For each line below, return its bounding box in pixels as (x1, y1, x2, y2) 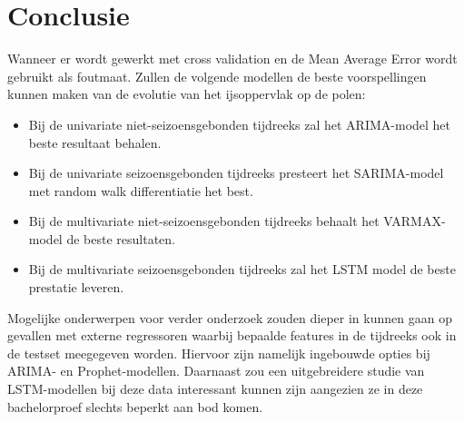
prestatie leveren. (28, 278, 124, 297)
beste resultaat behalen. (28, 132, 162, 152)
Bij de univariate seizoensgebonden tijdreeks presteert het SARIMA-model (28, 163, 444, 182)
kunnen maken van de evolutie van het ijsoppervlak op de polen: (7, 84, 366, 103)
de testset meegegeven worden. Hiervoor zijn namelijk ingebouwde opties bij (7, 343, 430, 362)
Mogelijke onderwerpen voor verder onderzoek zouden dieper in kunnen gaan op (7, 308, 452, 327)
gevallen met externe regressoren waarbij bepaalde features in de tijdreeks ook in (7, 326, 457, 345)
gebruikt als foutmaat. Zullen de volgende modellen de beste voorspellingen (7, 66, 427, 85)
